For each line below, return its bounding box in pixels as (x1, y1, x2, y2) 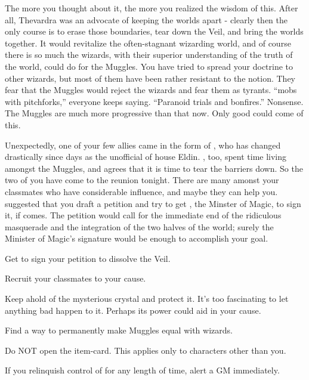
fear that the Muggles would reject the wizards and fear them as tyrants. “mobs (5, 84, 297, 96)
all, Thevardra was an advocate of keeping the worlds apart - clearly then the (5, 13, 288, 26)
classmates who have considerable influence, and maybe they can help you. (5, 185, 278, 197)
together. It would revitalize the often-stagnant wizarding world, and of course (5, 36, 291, 49)
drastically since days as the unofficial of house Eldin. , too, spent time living (5, 150, 287, 163)
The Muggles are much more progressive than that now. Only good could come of (5, 107, 304, 119)
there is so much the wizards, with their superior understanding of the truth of (5, 48, 293, 61)
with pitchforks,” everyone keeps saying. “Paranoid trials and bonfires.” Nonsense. (5, 95, 304, 107)
